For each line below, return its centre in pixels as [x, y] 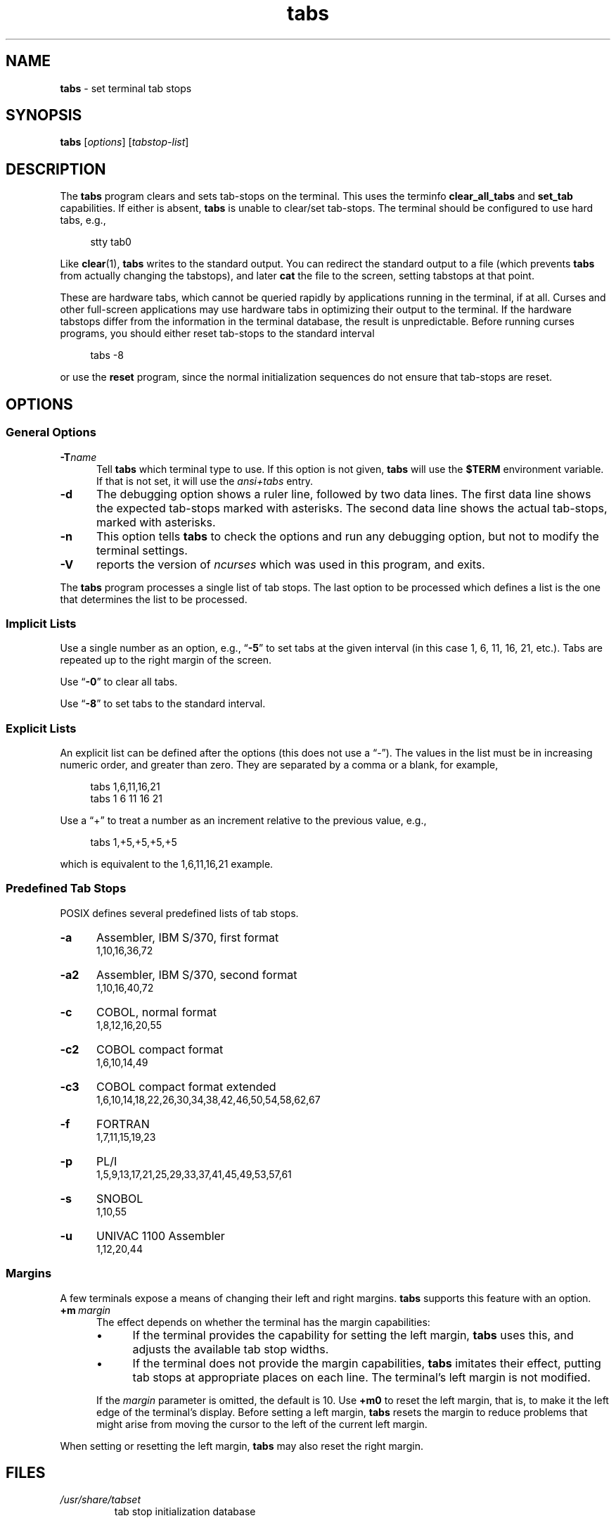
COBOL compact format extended [186, 1086]
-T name [78, 457]
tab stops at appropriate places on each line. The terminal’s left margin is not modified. [361, 1377]
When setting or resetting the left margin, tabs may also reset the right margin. [242, 1446]
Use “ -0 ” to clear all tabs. [119, 682]
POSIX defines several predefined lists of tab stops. [179, 913]
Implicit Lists [41, 623]
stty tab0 [111, 242]
